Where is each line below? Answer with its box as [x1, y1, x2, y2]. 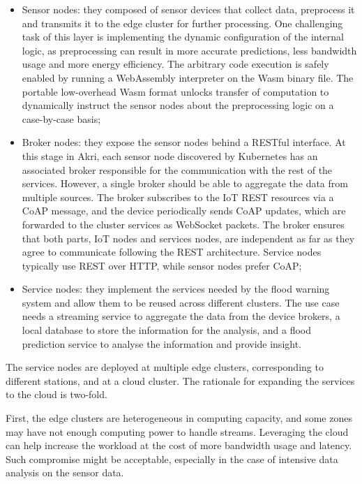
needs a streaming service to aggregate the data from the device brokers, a [22, 309, 340, 323]
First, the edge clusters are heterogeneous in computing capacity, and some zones [6, 411, 352, 425]
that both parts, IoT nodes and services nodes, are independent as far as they [22, 230, 355, 245]
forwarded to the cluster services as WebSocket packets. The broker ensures [22, 217, 345, 231]
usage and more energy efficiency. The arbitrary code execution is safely [22, 57, 329, 71]
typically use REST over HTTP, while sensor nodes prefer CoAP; [22, 258, 302, 272]
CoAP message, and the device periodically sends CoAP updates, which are [22, 203, 346, 218]
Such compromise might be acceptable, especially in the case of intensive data [6, 451, 338, 466]
